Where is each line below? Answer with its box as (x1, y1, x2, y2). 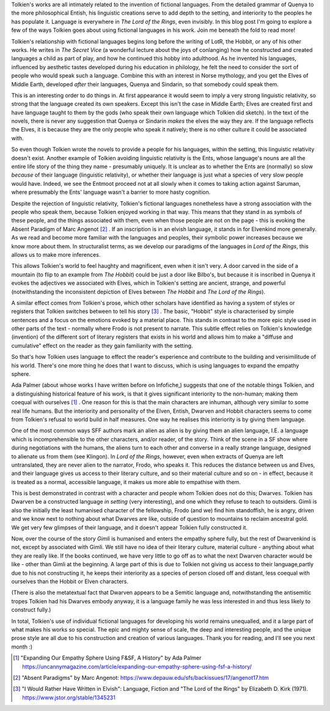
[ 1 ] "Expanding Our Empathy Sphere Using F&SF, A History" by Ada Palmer (13, 654, 202, 661)
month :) (11, 643, 33, 650)
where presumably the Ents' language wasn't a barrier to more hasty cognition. (11, 188, 211, 196)
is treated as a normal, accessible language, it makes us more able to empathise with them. (11, 478, 241, 485)
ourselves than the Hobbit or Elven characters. (11, 578, 128, 585)
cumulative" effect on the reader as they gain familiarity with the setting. (11, 342, 193, 349)
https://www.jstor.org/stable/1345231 (22, 694, 116, 701)
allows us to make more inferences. (11, 251, 101, 258)
